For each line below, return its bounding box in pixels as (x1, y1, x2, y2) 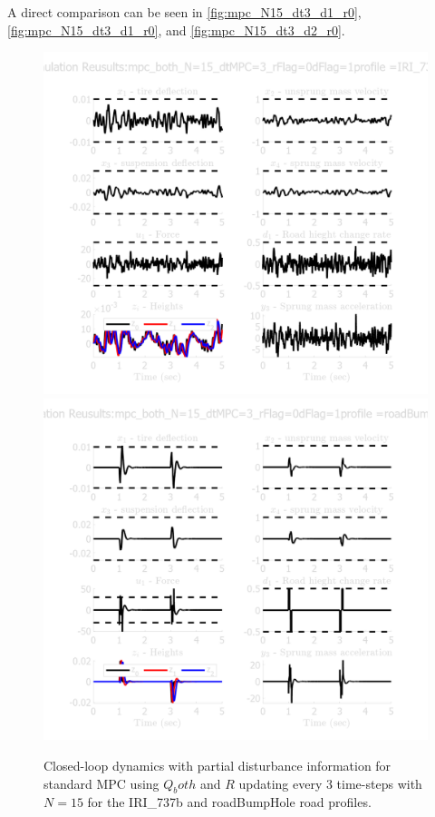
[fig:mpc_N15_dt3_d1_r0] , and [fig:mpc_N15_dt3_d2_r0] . (7, 20, 345, 39)
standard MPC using (43, 773, 159, 792)
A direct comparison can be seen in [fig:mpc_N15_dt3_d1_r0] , (7, 3, 362, 21)
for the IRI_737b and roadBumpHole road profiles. (87, 792, 372, 812)
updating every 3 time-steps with (238, 773, 422, 792)
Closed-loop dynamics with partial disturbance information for (43, 755, 391, 774)
